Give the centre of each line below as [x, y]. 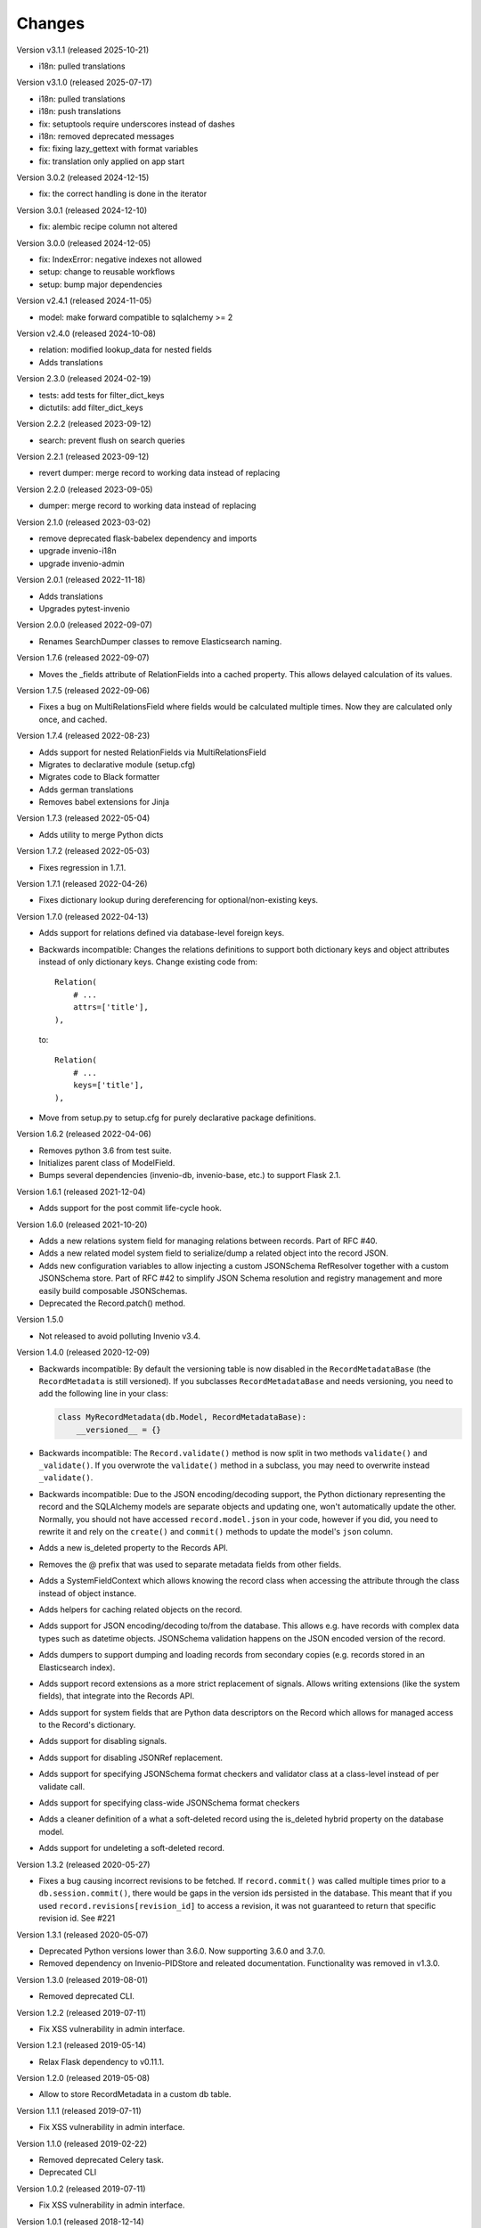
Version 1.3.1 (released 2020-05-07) [82, 1935]
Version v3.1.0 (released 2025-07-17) [85, 82]
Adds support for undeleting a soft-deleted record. [131, 1848]
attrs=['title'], [110, 1008]
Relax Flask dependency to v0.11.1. [102, 2061]
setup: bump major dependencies [101, 284]
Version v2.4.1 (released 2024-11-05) [84, 301]
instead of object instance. [88, 1593]
